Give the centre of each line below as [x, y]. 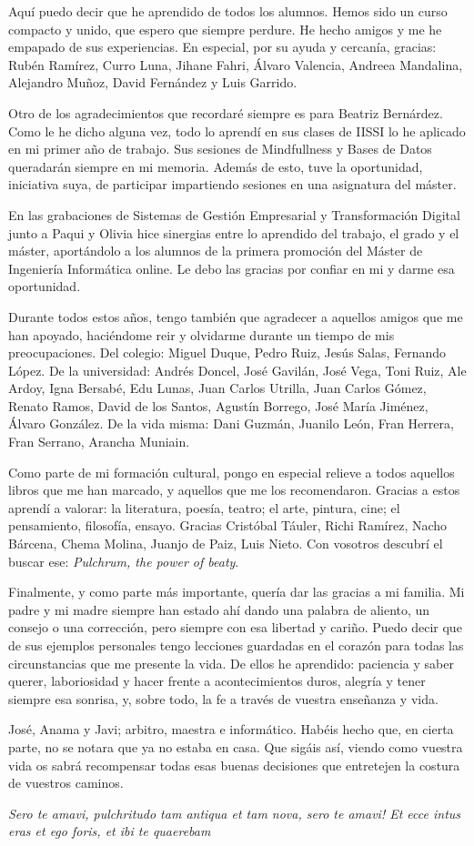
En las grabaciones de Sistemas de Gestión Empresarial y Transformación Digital [234, 214]
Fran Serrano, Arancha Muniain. [99, 442]
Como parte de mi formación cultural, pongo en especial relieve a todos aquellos [232, 472]
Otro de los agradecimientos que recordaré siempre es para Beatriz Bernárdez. [226, 112]
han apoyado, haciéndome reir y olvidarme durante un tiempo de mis [202, 334]
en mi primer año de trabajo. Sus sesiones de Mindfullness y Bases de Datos [220, 149]
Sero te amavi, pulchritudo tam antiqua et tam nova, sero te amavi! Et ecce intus [235, 813]
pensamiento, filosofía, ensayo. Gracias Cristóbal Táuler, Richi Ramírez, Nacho [228, 525]
